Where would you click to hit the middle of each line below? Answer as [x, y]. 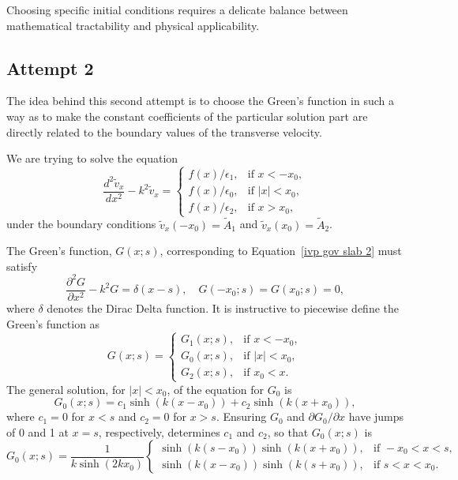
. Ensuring [241, 416]
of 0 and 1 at [38, 431]
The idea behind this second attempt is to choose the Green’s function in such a [200, 101]
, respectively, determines [159, 431]
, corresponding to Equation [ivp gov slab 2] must [281, 251]
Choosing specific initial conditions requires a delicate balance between [177, 9]
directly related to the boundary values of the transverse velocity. [164, 131]
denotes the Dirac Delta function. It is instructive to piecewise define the [223, 307]
